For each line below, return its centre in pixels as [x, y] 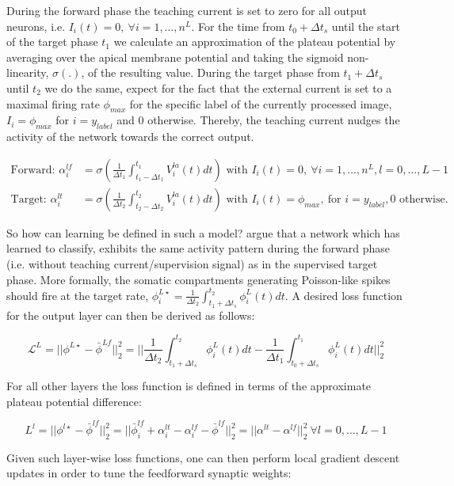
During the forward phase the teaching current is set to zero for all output [187, 10]
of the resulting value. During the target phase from [214, 72]
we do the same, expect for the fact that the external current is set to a [218, 87]
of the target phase [52, 42]
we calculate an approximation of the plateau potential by [255, 42]
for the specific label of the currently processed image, [261, 103]
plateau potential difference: [74, 401]
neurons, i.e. [36, 26]
